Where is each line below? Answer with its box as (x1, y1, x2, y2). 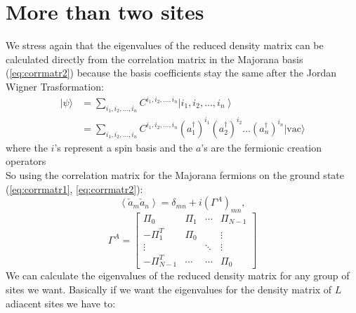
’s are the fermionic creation (201, 140, 322, 154)
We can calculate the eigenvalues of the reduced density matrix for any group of (6, 268, 350, 283)
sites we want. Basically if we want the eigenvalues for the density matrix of (6, 282, 332, 297)
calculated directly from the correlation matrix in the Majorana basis (6, 51, 303, 66)
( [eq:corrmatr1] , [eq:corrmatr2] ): (6, 181, 143, 196)
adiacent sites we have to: (6, 295, 116, 310)
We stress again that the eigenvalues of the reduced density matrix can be (6, 38, 324, 53)
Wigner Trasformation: (6, 79, 104, 93)
